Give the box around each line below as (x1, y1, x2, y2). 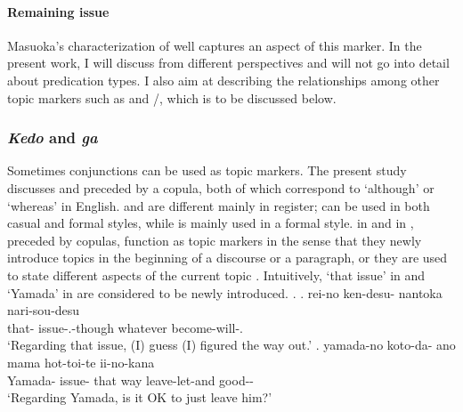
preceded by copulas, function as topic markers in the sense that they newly (7, 230, 422, 249)
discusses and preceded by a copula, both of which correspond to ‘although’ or (7, 178, 435, 197)
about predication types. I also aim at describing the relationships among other (7, 70, 440, 89)
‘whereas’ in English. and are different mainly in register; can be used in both (7, 196, 430, 214)
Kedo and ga (7, 126, 98, 149)
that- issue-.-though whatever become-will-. (7, 318, 244, 336)
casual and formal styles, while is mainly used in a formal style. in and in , (7, 214, 414, 232)
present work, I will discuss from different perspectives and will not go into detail (7, 53, 450, 72)
